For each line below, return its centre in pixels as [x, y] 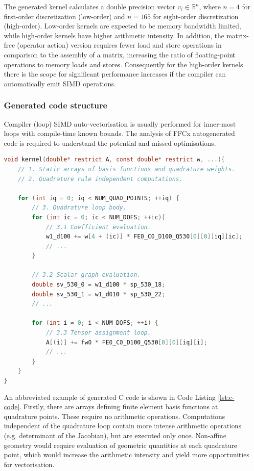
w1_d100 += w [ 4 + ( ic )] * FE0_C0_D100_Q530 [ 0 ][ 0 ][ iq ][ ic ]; [144, 237]
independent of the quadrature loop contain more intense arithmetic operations [123, 426]
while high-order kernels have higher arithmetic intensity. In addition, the [114, 35]
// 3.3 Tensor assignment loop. [98, 333]
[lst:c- [226, 397]
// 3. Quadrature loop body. [79, 208]
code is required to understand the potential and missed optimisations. [110, 143]
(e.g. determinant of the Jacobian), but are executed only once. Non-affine [115, 435]
